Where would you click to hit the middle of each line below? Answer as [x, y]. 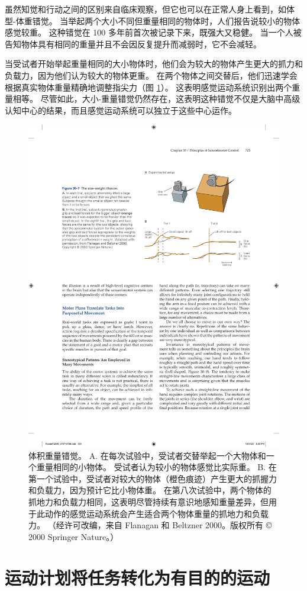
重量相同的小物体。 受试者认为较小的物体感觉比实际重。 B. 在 [156, 467]
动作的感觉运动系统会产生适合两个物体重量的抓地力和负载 [156, 513]
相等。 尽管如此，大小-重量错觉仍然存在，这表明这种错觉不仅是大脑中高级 [156, 99]
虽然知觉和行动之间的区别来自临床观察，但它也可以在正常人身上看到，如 [146, 9]
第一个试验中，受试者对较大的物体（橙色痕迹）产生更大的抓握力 [153, 478]
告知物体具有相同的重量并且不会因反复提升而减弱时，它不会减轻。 [133, 44]
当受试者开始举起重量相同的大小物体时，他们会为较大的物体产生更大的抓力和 [154, 64]
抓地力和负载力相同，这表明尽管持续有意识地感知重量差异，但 [148, 502]
